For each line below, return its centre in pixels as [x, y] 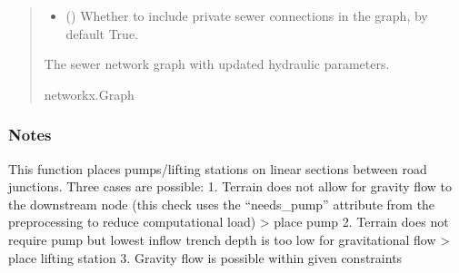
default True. [102, 33]
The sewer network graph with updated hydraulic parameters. [217, 64]
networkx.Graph [89, 94]
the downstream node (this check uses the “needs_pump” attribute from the [222, 204]
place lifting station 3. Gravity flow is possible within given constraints [205, 257]
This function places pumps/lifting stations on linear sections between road [218, 168]
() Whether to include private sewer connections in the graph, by [247, 15]
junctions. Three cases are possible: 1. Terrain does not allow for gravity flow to [230, 186]
